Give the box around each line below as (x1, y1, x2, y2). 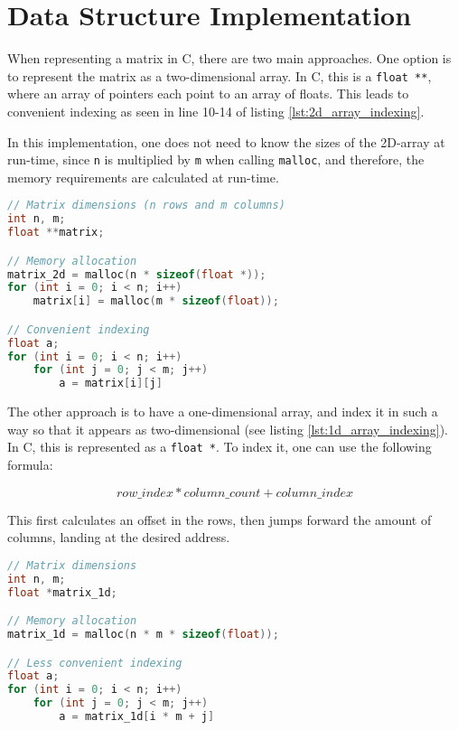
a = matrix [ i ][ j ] (59, 377, 163, 390)
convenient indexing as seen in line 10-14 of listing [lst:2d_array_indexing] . (7, 101, 425, 120)
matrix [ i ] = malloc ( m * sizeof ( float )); (33, 295, 279, 308)
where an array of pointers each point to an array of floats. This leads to (7, 84, 409, 103)
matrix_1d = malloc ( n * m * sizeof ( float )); (7, 628, 279, 641)
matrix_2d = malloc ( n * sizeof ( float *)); (7, 267, 266, 281)
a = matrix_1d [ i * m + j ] (59, 710, 215, 724)
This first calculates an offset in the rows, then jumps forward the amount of (7, 510, 432, 529)
